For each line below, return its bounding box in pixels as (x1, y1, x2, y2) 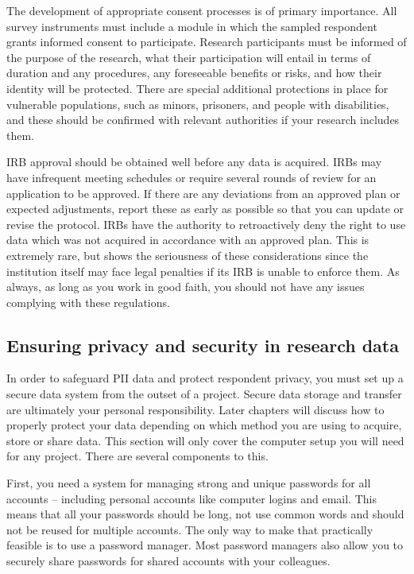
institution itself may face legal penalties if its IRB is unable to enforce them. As (6, 262, 400, 279)
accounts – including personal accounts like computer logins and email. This (6, 490, 377, 506)
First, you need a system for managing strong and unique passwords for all (6, 475, 371, 491)
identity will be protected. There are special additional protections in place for (6, 80, 389, 96)
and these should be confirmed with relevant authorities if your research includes (6, 111, 400, 128)
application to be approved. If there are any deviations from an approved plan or (6, 184, 400, 201)
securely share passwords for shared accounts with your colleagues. (6, 553, 331, 569)
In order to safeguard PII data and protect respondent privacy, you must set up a (6, 370, 404, 386)
